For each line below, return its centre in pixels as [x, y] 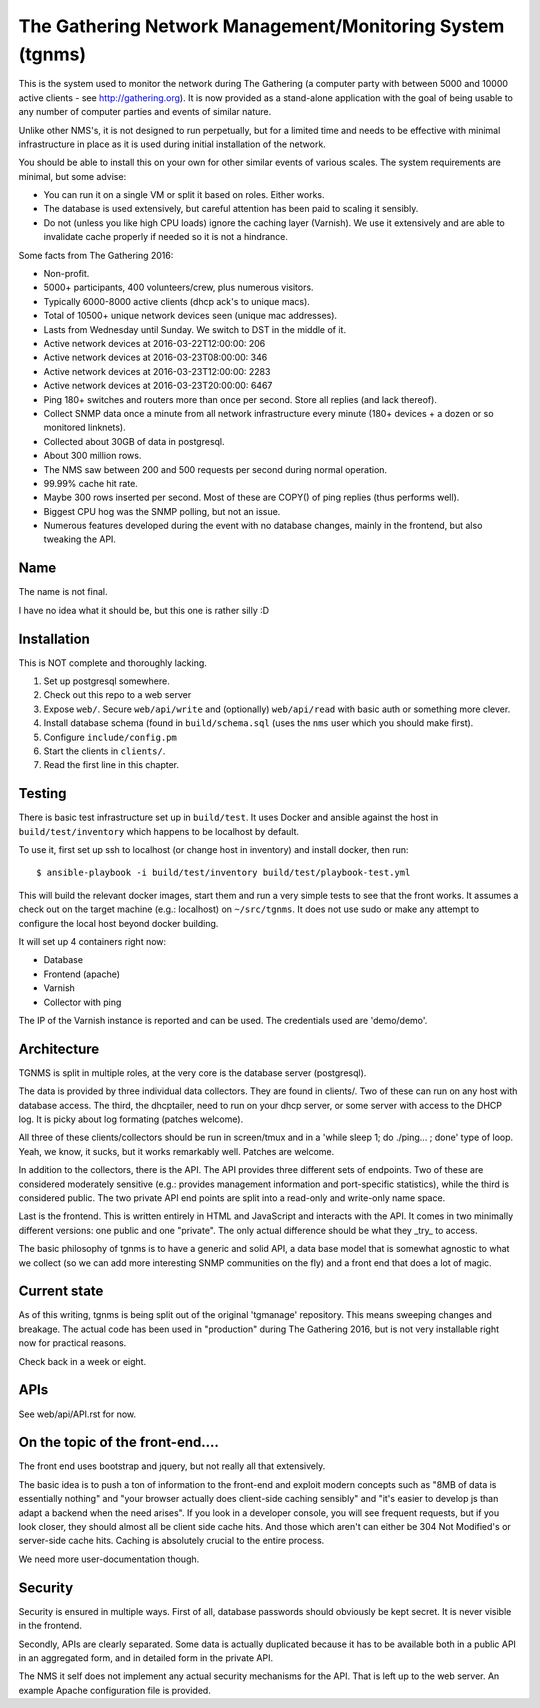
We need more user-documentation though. [109, 1559]
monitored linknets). [85, 427]
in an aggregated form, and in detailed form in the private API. [146, 1657]
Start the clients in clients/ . [104, 751]
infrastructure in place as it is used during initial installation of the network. [172, 144]
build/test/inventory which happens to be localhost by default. [159, 831]
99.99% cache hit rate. [91, 483]
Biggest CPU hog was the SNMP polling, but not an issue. [162, 511]
